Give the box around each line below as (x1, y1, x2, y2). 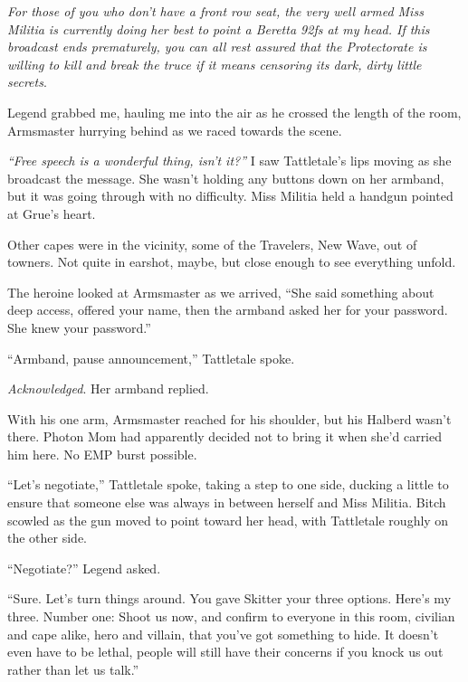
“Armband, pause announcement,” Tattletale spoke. (7, 348, 295, 367)
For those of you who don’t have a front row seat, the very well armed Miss (7, 2, 424, 20)
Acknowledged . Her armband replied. (7, 379, 209, 398)
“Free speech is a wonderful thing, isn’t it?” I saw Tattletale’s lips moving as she (7, 151, 452, 170)
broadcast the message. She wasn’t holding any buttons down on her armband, (7, 168, 444, 187)
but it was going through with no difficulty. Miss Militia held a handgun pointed (7, 186, 454, 205)
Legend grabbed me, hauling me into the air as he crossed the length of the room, (7, 102, 462, 121)
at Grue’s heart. (7, 204, 96, 223)
